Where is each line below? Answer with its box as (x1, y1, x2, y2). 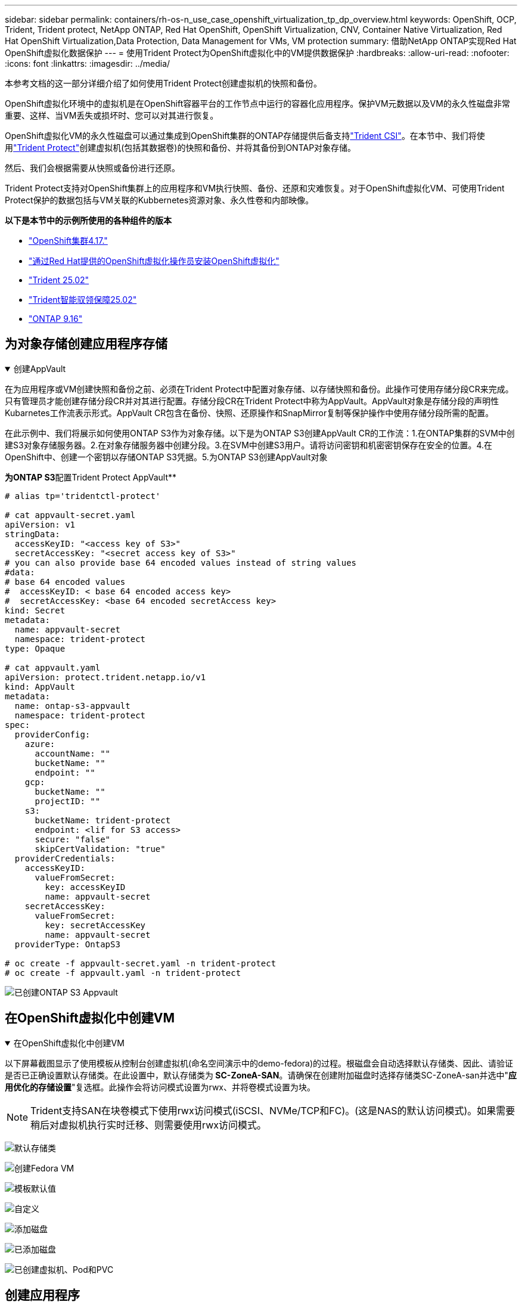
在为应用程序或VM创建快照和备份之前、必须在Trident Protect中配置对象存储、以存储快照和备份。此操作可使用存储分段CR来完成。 (5, 383, 514, 394)
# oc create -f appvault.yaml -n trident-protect (5, 968, 241, 978)
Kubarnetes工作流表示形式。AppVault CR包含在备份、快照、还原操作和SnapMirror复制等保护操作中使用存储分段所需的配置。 (5, 407, 494, 418)
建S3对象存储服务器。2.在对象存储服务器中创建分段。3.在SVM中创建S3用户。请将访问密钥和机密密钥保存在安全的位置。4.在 (5, 439, 493, 450)
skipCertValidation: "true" (35, 844, 166, 854)
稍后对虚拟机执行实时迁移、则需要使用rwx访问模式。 (30, 1118, 267, 1131)
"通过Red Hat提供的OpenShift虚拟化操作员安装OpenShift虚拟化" (29, 256, 279, 266)
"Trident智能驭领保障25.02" (29, 294, 137, 305)
